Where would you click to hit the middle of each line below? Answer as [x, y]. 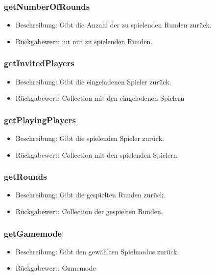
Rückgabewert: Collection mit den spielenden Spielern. [97, 154]
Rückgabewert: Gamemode [56, 268]
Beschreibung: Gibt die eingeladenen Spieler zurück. [93, 81]
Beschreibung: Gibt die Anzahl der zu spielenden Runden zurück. [113, 25]
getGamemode [33, 233]
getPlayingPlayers [40, 120]
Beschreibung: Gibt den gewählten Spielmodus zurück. [97, 251]
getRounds [25, 177]
